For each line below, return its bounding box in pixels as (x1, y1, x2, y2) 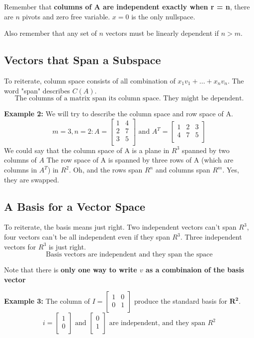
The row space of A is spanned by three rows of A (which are (46, 155, 234, 165)
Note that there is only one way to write (4, 264, 137, 275)
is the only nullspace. (131, 11, 195, 21)
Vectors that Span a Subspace (4, 52, 161, 68)
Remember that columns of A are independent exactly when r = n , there (4, 1, 250, 11)
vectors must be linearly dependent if (105, 28, 219, 38)
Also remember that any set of (4, 28, 97, 38)
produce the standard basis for (134, 296, 227, 306)
